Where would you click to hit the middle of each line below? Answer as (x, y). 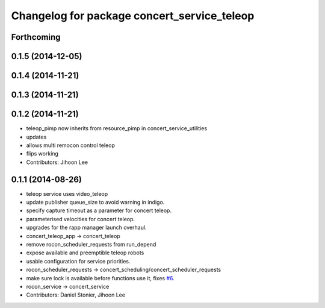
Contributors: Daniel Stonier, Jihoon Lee (76, 295)
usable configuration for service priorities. (78, 261)
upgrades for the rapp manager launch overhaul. (86, 228)
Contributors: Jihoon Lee (57, 162)
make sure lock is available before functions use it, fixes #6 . (100, 278)
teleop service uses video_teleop (67, 193)
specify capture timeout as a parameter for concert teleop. (99, 210)
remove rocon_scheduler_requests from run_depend (91, 244)
